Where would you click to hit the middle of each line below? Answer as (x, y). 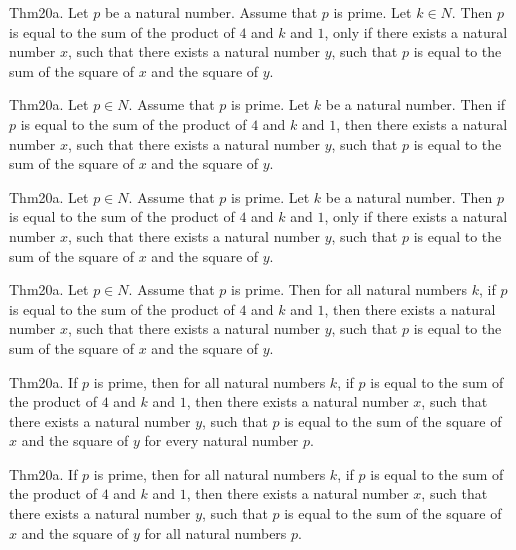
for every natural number (221, 440)
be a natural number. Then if (415, 104)
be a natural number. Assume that (211, 12)
